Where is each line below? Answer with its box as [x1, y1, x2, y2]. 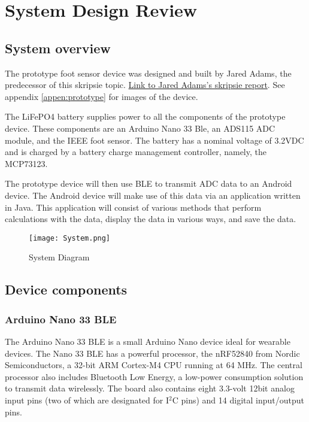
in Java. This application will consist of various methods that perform [5, 201, 262, 213]
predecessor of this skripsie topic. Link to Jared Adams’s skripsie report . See [5, 78, 285, 91]
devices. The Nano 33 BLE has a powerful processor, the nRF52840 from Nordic [5, 347, 300, 359]
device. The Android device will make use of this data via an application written [5, 189, 301, 201]
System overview [5, 38, 111, 57]
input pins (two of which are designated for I [5, 393, 169, 406]
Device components [5, 280, 128, 299]
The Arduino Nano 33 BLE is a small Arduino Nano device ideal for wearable [5, 335, 290, 347]
